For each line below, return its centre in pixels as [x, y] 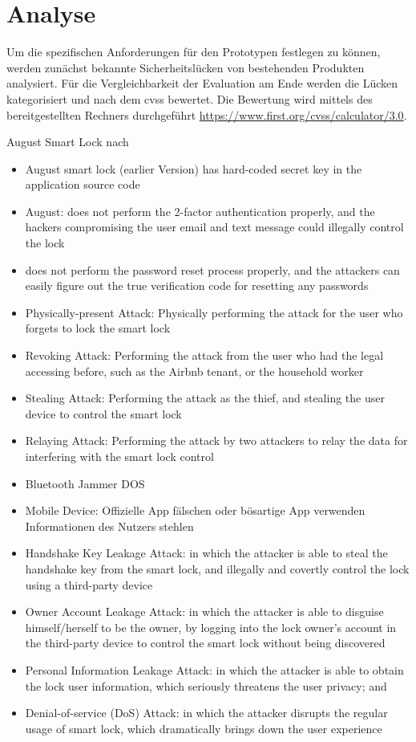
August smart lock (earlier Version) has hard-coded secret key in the [194, 168]
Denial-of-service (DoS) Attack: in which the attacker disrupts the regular [206, 713]
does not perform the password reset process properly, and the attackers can [212, 269]
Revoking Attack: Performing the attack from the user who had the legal [204, 355]
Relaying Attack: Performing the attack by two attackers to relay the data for [216, 440]
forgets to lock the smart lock [98, 328]
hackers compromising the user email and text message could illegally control [214, 227]
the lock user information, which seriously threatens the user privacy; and [206, 685]
